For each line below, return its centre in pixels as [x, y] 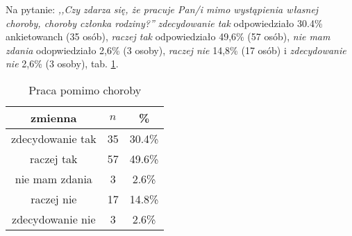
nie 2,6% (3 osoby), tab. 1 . [62, 64]
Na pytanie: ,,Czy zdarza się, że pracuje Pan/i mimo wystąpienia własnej [162, 9]
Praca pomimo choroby [85, 90]
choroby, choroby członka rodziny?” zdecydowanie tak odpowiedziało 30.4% [164, 23]
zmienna [54, 117]
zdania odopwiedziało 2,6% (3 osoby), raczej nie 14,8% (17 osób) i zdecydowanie [176, 50]
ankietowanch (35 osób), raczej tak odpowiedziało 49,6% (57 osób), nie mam [168, 36]
